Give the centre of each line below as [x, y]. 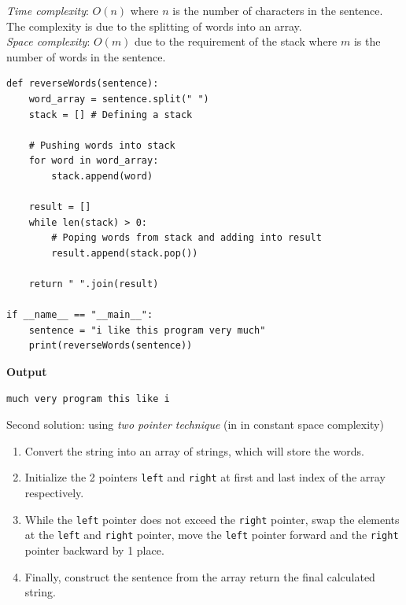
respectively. [54, 493]
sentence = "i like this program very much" [147, 330]
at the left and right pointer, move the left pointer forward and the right [212, 535]
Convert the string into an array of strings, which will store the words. [194, 450]
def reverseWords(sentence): [83, 84]
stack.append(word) [102, 176]
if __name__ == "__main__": [80, 315]
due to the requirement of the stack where [236, 41]
